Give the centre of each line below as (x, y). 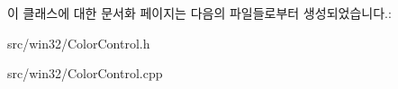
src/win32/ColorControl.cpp (85, 73)
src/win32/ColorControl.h (79, 43)
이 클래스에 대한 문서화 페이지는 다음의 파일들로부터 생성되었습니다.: (199, 13)
